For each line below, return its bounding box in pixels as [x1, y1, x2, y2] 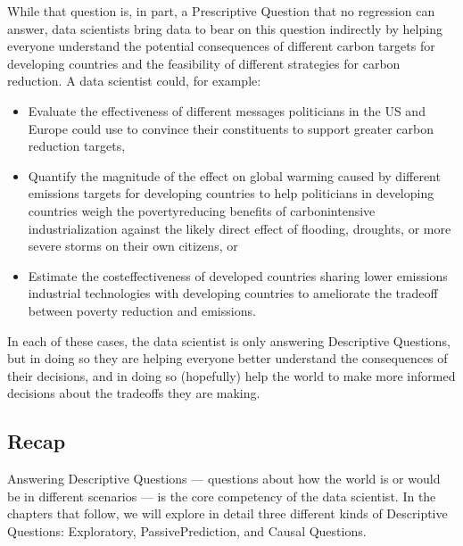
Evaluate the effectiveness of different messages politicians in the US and [28, 101, 426, 120]
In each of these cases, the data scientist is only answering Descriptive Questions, [7, 331, 451, 350]
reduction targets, [28, 136, 126, 155]
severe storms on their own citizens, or [28, 236, 238, 255]
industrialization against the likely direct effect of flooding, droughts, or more [28, 219, 451, 237]
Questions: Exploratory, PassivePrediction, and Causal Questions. [7, 521, 367, 540]
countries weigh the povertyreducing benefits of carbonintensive [28, 201, 376, 219]
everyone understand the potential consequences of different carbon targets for [7, 37, 435, 55]
